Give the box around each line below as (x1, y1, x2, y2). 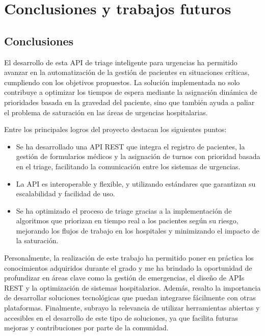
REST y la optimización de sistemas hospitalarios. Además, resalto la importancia (4, 282, 261, 293)
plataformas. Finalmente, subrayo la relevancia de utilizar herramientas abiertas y (4, 302, 260, 313)
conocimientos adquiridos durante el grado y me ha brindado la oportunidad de (4, 262, 252, 273)
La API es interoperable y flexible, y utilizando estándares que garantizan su (16, 178, 256, 189)
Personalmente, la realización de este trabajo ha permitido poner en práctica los (4, 252, 254, 263)
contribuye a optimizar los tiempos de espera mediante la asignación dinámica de (4, 87, 257, 97)
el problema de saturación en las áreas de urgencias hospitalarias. (4, 107, 208, 117)
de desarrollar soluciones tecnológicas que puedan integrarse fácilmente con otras (4, 292, 256, 303)
